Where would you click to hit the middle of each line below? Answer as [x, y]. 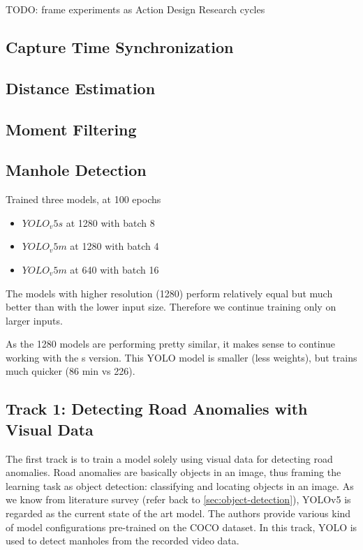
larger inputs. [34, 320]
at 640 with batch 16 [114, 269]
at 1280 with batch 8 [110, 222]
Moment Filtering [71, 129]
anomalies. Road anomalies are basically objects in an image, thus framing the [173, 472]
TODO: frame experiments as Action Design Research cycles [135, 9]
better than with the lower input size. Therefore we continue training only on [171, 307]
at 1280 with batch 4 [114, 246]
